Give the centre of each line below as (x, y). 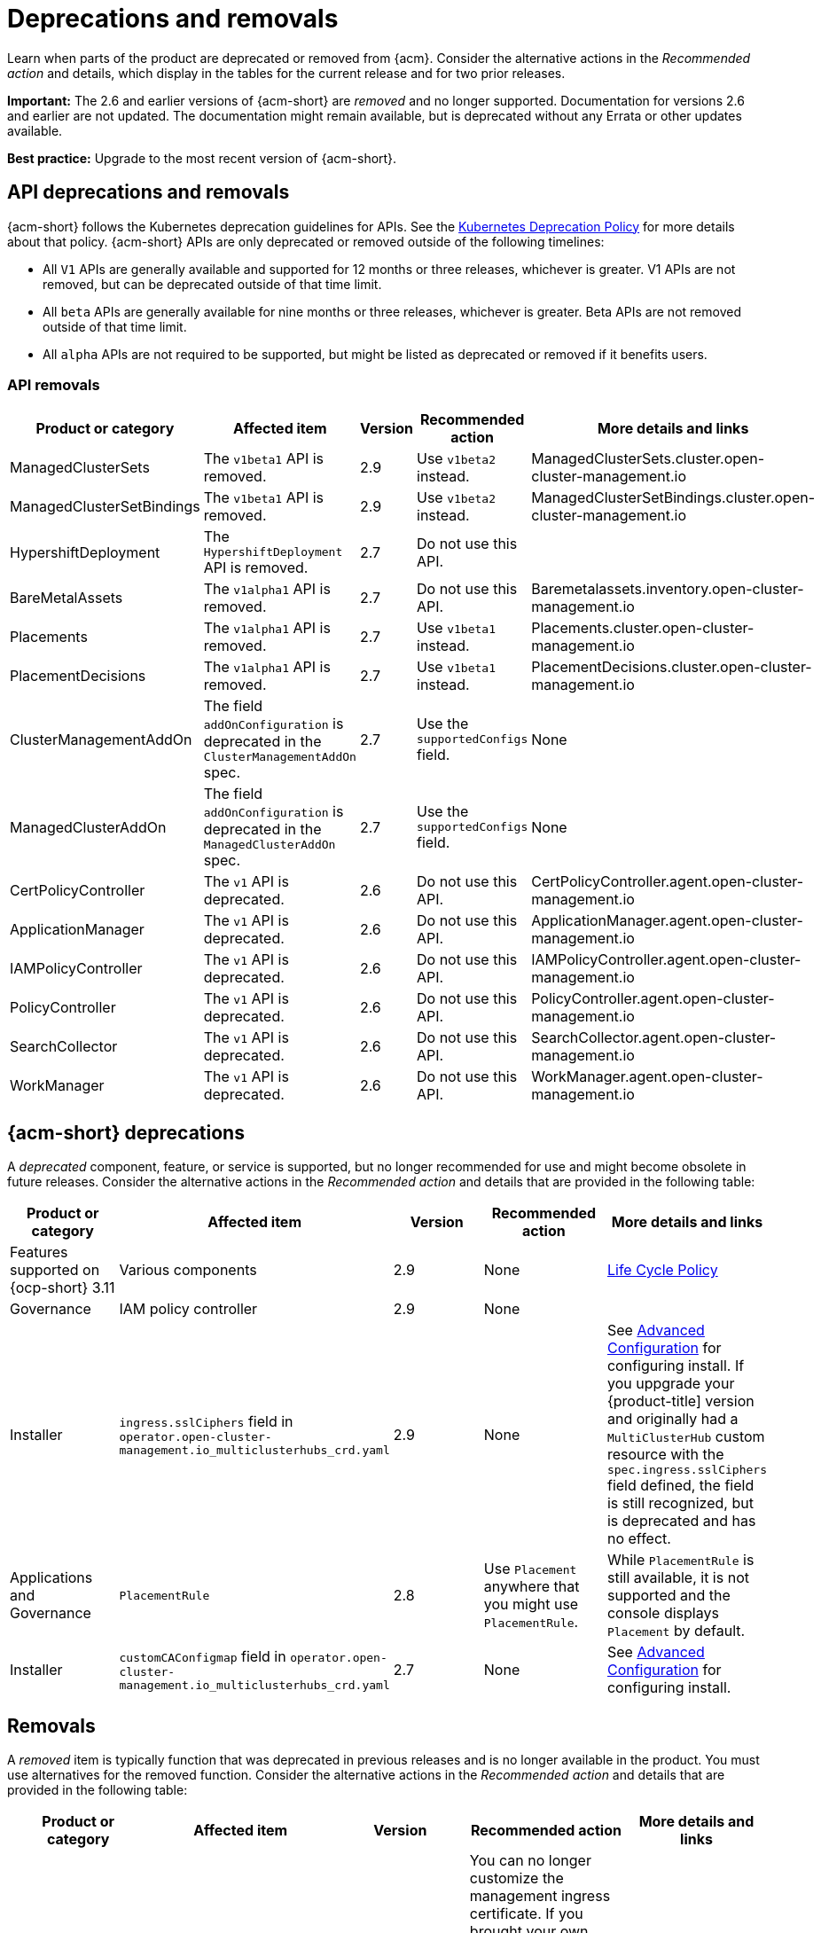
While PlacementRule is (680, 1560)
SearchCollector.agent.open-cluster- (654, 1038)
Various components (188, 1270)
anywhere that (532, 1587)
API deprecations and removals (149, 192)
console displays (663, 1613)
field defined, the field (680, 1486)
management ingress (540, 1896)
